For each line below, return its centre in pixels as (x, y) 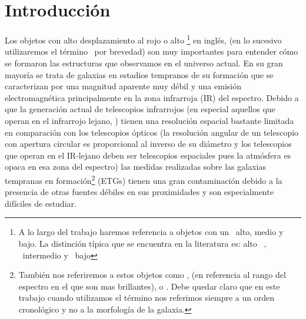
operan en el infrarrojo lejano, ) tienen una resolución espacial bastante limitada (149, 120)
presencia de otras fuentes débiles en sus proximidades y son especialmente (139, 192)
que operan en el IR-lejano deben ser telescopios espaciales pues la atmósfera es (148, 155)
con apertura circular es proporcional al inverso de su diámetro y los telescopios (148, 144)
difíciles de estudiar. (41, 203)
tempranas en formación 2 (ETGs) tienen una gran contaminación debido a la (144, 179)
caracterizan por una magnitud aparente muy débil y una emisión (123, 86)
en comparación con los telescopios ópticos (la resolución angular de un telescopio (152, 132)
